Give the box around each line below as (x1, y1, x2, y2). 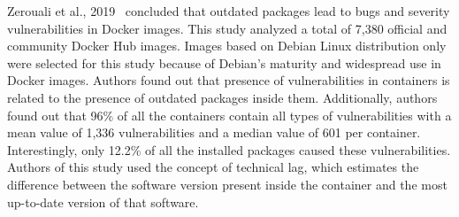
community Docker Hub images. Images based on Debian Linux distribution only (7, 36, 447, 55)
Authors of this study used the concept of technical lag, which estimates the (7, 158, 419, 176)
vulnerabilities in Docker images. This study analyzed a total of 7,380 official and (7, 19, 448, 37)
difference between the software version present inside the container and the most (7, 174, 448, 193)
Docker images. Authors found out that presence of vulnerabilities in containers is (7, 71, 450, 89)
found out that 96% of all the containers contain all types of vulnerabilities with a (7, 105, 452, 124)
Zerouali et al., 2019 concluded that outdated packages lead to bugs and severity (7, 2, 450, 19)
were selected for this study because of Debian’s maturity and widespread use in (7, 53, 441, 72)
